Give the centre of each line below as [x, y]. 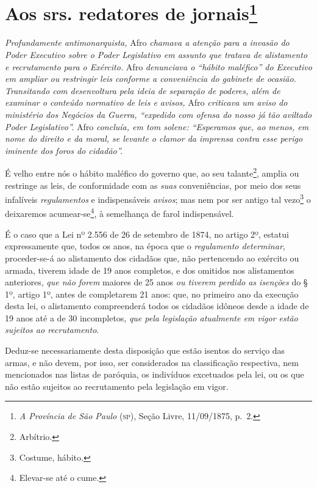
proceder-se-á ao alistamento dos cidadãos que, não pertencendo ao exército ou [152, 258]
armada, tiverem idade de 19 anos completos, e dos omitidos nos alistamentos [150, 270]
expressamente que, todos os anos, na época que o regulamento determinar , [145, 246]
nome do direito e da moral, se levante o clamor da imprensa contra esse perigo [154, 138]
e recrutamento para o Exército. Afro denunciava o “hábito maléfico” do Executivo [158, 66]
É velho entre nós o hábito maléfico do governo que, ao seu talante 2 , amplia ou [152, 172]
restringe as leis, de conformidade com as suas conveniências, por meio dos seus [153, 185]
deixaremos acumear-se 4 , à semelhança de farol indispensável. [119, 213]
